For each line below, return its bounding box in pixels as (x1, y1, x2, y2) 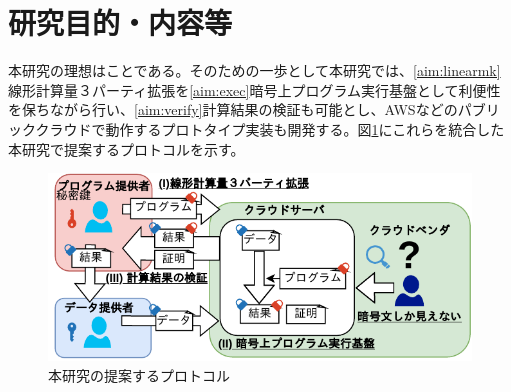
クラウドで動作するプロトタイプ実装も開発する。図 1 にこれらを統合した (35, 118, 505, 139)
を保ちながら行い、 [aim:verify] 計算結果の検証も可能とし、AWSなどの (8, 99, 458, 120)
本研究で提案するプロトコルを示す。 (8, 138, 245, 159)
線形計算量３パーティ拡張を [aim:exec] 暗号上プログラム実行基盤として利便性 (8, 79, 501, 100)
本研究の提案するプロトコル (48, 364, 230, 385)
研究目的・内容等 (8, 2, 233, 43)
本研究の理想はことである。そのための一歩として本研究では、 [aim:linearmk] (8, 60, 501, 81)
